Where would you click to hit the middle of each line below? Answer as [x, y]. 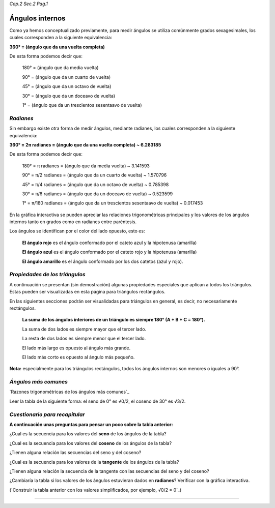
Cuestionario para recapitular [47, 414]
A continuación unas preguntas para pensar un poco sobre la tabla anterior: [91, 424]
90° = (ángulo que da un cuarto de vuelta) [66, 77]
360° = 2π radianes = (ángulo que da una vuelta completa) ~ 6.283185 [85, 144]
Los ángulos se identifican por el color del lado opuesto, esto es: [77, 231]
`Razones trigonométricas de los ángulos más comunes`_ [70, 392]
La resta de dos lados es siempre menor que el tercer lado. [84, 339]
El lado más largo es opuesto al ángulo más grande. [76, 348]
